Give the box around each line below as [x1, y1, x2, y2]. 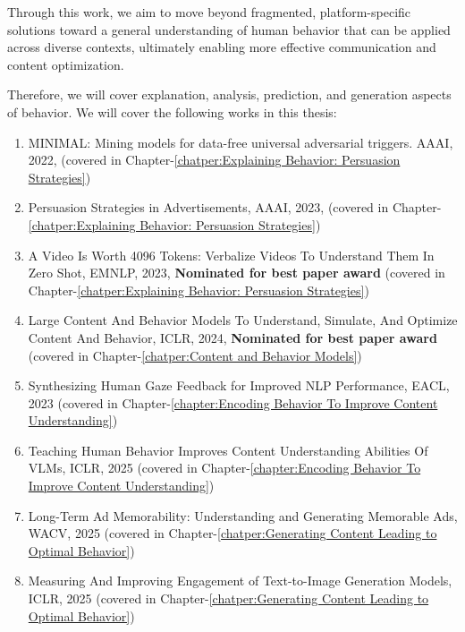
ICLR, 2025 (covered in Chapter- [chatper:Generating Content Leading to [28, 589, 429, 608]
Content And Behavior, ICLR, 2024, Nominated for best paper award [28, 328, 437, 346]
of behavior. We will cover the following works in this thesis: [7, 102, 337, 121]
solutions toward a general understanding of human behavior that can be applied [7, 20, 451, 38]
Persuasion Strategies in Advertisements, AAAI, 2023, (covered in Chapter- [28, 198, 442, 217]
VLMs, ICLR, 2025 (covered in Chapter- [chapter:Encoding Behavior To [28, 458, 421, 477]
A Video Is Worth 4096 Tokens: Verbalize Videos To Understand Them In [28, 245, 435, 264]
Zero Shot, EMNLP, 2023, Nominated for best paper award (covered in [28, 263, 445, 282]
